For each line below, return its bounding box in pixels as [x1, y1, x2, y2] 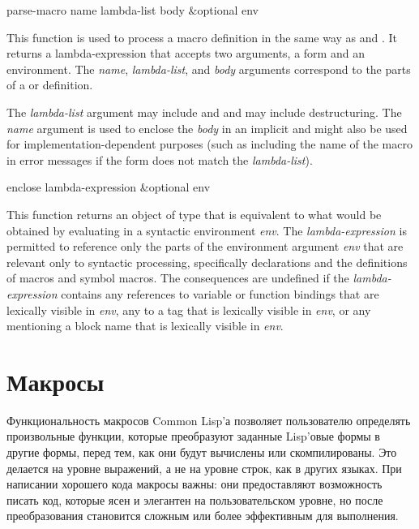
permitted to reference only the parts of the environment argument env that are [6, 238, 404, 255]
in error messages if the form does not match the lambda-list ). [6, 151, 313, 168]
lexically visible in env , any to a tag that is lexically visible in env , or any [6, 301, 371, 318]
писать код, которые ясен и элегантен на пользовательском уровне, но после [6, 491, 383, 508]
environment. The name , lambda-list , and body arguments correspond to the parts [6, 60, 411, 77]
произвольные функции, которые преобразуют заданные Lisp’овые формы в [6, 428, 380, 445]
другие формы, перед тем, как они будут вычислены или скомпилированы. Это [6, 444, 397, 460]
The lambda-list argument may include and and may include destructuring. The [6, 103, 402, 120]
